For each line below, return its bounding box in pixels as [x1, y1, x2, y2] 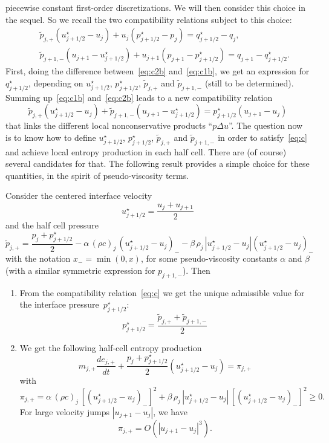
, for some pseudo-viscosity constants [140, 252, 278, 265]
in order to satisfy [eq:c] [218, 131, 307, 143]
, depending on [28, 76, 83, 89]
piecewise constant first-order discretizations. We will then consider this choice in [5, 1, 306, 13]
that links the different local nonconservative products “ [5, 119, 213, 132]
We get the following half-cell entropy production [19, 341, 202, 354]
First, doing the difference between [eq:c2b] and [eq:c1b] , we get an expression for [5, 65, 310, 77]
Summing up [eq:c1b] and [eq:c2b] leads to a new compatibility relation [5, 91, 273, 103]
